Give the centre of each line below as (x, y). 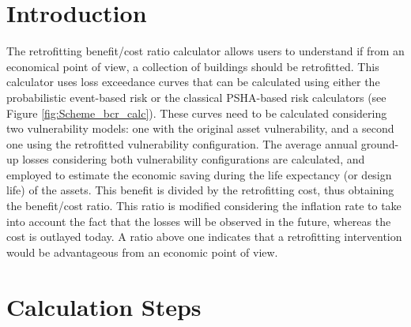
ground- (380, 143)
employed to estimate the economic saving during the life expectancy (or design (199, 174)
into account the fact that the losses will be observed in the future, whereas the (199, 221)
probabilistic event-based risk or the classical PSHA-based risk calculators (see (196, 97)
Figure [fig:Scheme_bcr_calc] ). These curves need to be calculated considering (197, 113)
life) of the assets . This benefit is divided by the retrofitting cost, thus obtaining (200, 190)
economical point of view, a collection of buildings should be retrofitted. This (193, 66)
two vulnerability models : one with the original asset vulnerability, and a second (200, 128)
